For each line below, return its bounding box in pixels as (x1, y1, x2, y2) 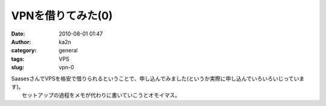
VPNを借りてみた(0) (11, 9, 113, 22)
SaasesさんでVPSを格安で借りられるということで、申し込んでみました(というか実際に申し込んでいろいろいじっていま (11, 75, 305, 82)
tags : (11, 55, 25, 63)
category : (11, 47, 37, 54)
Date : (11, 30, 25, 37)
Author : (11, 38, 31, 45)
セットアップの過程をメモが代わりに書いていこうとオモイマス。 (22, 92, 181, 99)
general (59, 47, 78, 54)
